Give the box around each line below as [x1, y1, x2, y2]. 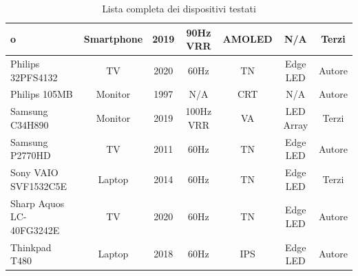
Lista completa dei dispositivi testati [102, 1, 256, 15]
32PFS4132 [10, 70, 58, 84]
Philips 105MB [10, 87, 73, 101]
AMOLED [222, 32, 273, 46]
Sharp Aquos [10, 195, 65, 210]
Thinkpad [10, 240, 52, 254]
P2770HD [10, 148, 51, 162]
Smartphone [83, 32, 143, 46]
